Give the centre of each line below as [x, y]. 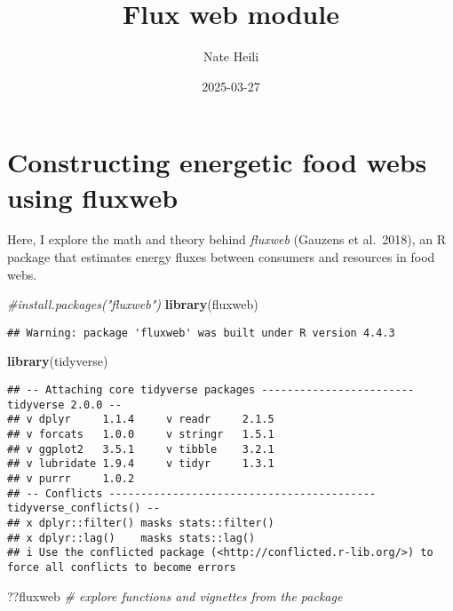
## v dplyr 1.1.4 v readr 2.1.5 [141, 420]
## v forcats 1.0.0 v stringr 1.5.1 [141, 435]
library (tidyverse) [58, 361]
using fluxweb [93, 197]
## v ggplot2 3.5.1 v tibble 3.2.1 [141, 449]
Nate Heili [231, 56]
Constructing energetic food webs [217, 162]
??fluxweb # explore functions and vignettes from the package [175, 595]
